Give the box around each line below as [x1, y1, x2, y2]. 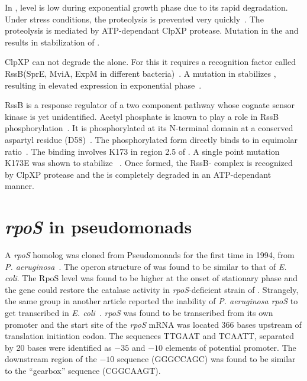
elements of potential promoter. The [165, 341, 296, 353]
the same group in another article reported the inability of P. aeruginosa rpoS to [5, 295, 298, 307]
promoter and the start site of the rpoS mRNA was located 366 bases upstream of [5, 318, 302, 330]
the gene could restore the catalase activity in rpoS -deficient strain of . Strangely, [5, 283, 299, 295]
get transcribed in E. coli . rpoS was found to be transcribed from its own [5, 307, 273, 318]
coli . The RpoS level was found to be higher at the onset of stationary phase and [5, 272, 298, 284]
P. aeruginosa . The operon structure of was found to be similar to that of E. [5, 260, 287, 272]
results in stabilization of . [5, 35, 100, 48]
